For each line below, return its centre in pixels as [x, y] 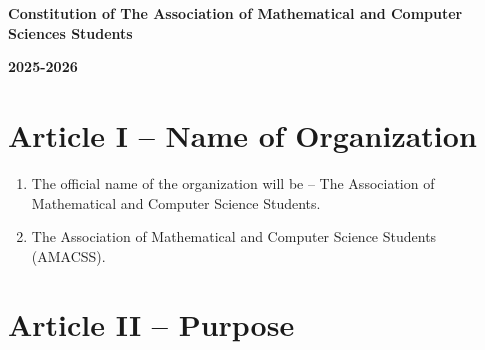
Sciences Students [70, 32]
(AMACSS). [68, 255]
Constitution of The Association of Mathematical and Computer [235, 13]
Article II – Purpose [151, 324]
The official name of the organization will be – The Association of [233, 182]
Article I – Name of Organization [242, 134]
